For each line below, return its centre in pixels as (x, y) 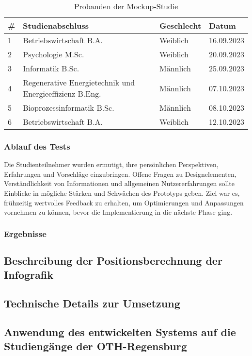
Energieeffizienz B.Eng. (62, 93)
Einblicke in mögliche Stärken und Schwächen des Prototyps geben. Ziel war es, (122, 193)
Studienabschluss (56, 25)
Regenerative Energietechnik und (79, 82)
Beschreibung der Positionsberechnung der (113, 261)
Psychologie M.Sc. (54, 54)
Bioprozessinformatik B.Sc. (69, 108)
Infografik (29, 275)
